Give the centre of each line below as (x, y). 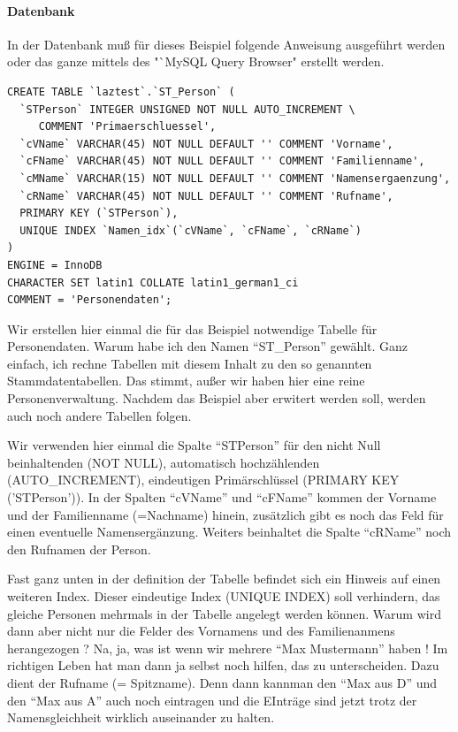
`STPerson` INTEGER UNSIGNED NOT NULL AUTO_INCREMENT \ (187, 109)
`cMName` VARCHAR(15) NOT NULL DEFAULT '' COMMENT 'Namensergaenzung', (235, 178)
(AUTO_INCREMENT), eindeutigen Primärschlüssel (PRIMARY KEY (203, 480)
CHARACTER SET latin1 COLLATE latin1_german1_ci (153, 282)
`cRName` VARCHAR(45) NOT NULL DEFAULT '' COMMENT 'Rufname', (206, 196)
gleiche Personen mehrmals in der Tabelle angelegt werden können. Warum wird (224, 613)
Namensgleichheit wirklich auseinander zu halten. (141, 717)
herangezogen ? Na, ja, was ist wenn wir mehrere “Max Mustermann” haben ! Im (228, 648)
